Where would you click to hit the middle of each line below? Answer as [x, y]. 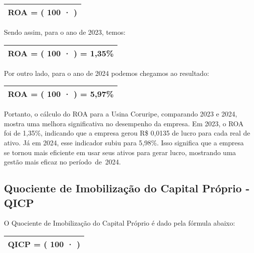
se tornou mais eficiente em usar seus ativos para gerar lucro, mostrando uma [120, 152]
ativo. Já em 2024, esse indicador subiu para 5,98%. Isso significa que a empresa [124, 142]
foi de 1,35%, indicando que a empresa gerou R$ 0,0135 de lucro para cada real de [127, 133]
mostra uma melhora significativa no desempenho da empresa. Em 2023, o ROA [124, 123]
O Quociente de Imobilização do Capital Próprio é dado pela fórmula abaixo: [120, 223]
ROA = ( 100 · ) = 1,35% [61, 53]
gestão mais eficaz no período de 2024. [62, 162]
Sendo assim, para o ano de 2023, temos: [65, 32]
